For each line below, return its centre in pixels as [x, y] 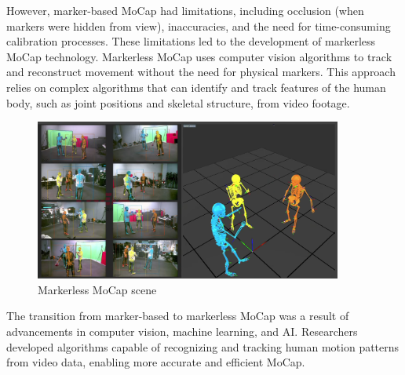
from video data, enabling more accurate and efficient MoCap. [156, 362]
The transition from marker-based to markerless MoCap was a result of [178, 316]
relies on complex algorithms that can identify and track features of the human [196, 87]
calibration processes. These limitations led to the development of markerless [191, 41]
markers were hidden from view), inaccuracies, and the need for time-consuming [199, 25]
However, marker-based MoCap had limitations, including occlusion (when [185, 10]
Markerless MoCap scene [97, 289]
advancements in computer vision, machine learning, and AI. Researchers [182, 331]
